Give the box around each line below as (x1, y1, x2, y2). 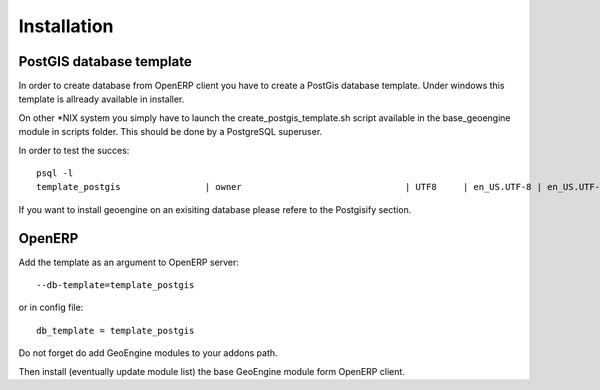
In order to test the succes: (18, 144, 130, 156)
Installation (18, 15, 114, 37)
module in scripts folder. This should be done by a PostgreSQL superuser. (18, 126, 323, 138)
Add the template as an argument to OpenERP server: (18, 256, 240, 268)
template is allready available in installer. (18, 93, 185, 105)
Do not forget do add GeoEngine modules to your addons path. (18, 347, 279, 359)
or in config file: (18, 301, 84, 314)
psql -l (36, 168, 74, 179)
